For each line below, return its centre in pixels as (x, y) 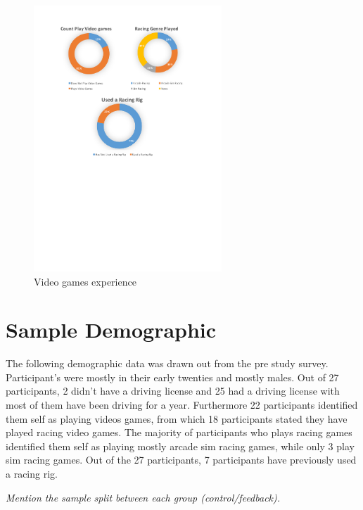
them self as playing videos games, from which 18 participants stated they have (177, 418)
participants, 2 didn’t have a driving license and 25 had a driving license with (173, 391)
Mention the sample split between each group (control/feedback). (143, 497)
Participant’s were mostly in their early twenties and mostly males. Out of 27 (172, 377)
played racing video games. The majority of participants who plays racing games (179, 432)
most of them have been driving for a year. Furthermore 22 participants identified (182, 405)
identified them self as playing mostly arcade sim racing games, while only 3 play (180, 446)
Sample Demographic (111, 330)
